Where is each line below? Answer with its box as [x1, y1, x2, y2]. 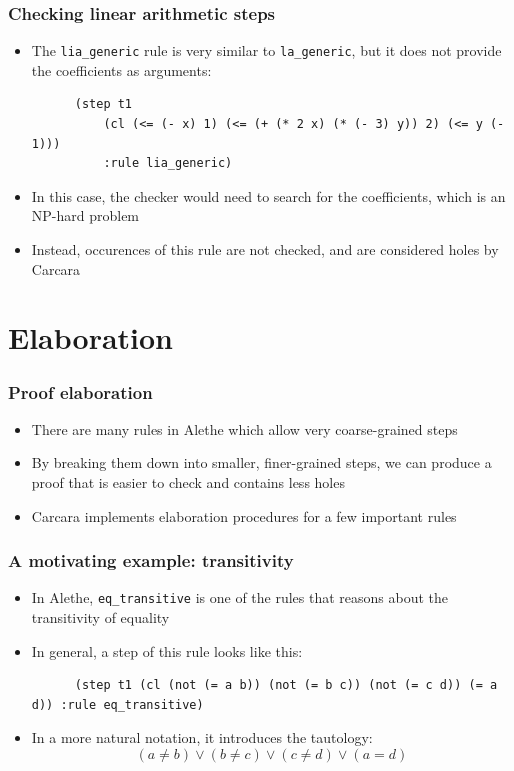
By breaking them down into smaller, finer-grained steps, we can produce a [31, 452, 492, 473]
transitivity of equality [31, 607, 170, 628]
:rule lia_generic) [103, 156, 233, 171]
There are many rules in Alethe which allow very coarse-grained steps [31, 418, 458, 439]
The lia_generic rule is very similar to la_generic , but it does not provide [31, 40, 502, 61]
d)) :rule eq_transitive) [31, 697, 204, 712]
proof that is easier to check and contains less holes [31, 472, 345, 492]
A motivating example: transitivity [8, 548, 294, 573]
